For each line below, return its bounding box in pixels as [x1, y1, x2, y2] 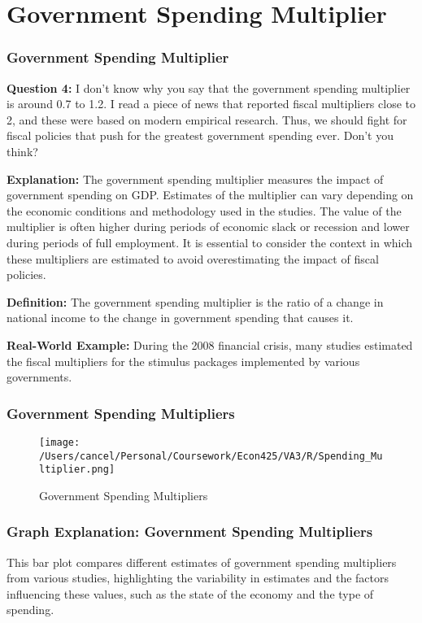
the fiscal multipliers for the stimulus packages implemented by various [7, 352, 360, 369]
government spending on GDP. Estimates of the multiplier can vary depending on [7, 186, 414, 203]
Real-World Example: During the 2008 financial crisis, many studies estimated [7, 336, 413, 353]
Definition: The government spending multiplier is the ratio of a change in [7, 293, 384, 310]
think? [7, 142, 38, 159]
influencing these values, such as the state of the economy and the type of [7, 585, 374, 602]
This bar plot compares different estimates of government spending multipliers [7, 553, 397, 570]
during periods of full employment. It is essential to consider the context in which [7, 233, 413, 251]
